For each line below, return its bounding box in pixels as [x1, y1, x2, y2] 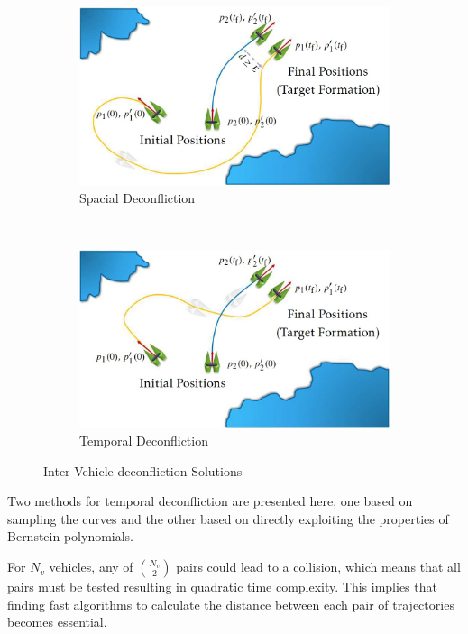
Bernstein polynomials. [7, 527, 134, 546]
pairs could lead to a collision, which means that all [176, 557, 461, 576]
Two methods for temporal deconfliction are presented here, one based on [7, 492, 413, 510]
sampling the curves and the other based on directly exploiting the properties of [7, 509, 449, 528]
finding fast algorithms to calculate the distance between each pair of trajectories [7, 594, 454, 613]
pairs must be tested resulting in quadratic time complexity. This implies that [7, 577, 437, 596]
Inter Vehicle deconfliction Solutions [43, 461, 243, 480]
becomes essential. [7, 612, 107, 631]
